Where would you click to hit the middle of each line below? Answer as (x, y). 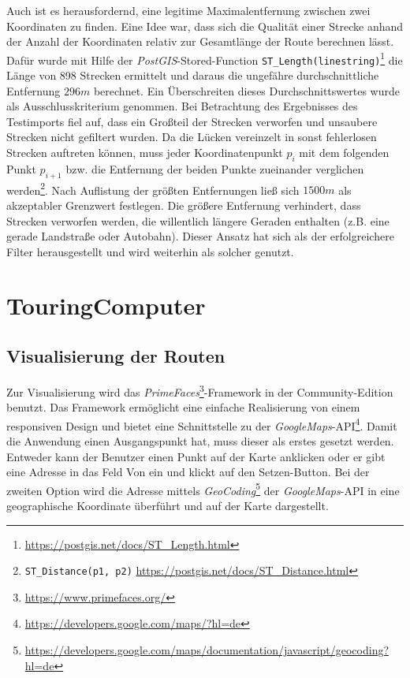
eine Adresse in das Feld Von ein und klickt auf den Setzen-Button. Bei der (188, 472)
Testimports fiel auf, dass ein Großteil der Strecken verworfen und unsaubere (192, 121)
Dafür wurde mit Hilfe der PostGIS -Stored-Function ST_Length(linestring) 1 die (205, 58)
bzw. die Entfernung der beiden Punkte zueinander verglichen (215, 168)
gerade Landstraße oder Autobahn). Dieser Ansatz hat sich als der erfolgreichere (200, 236)
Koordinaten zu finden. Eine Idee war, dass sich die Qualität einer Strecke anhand (205, 26)
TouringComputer (106, 305)
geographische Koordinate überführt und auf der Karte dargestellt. (168, 505)
